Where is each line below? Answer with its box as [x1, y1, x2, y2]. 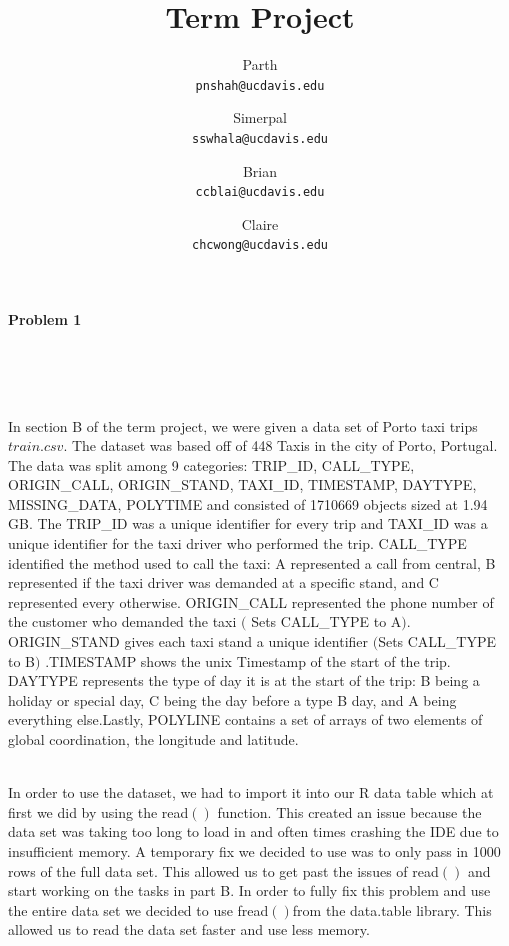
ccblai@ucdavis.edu [195, 185, 325, 200]
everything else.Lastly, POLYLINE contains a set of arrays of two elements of [8, 709, 483, 730]
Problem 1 [8, 309, 82, 330]
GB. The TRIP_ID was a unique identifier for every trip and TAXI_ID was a [8, 513, 488, 534]
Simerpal [233, 107, 287, 128]
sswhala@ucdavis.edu [191, 131, 329, 146]
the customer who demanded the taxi [8, 611, 237, 632]
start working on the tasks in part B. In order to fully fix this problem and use [8, 880, 491, 901]
